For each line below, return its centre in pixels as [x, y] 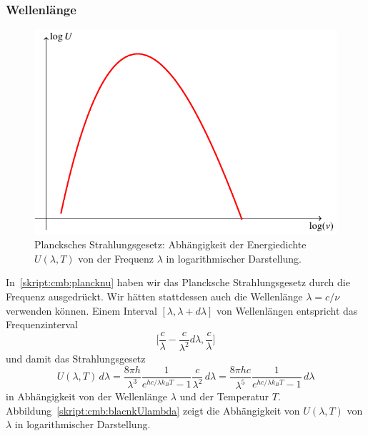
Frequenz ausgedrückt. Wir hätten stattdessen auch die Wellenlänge [154, 296]
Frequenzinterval [42, 324]
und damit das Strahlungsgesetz [76, 359]
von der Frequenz [116, 258]
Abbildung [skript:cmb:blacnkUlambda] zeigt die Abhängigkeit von [153, 410]
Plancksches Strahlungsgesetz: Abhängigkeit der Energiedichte [170, 244]
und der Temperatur [224, 396]
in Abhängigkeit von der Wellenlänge [87, 396]
